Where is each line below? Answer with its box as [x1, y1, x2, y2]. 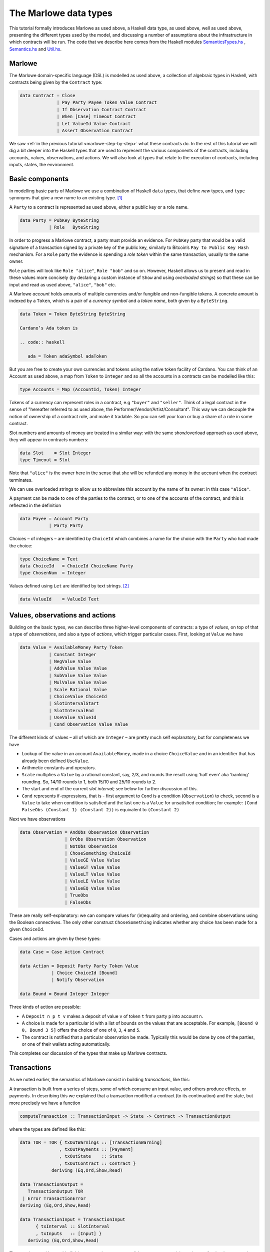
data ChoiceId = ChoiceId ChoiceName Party [19, 563, 133, 568]
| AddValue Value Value [48, 666, 107, 671]
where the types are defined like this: [9, 1126, 86, 1132]
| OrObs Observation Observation [64, 836, 147, 842]
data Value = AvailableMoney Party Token [19, 645, 123, 651]
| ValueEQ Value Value [64, 885, 120, 891]
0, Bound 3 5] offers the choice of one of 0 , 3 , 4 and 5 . [21, 1027, 141, 1033]
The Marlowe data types [9, 8, 112, 19]
